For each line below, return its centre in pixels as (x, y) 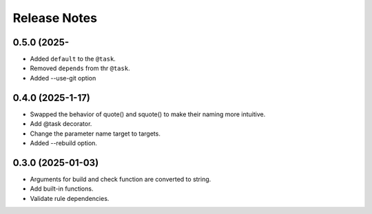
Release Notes (55, 18)
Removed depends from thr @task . (80, 68)
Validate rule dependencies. (70, 198)
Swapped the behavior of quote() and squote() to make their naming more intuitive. (148, 114)
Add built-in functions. (62, 189)
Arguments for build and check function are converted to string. (121, 179)
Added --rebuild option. (64, 143)
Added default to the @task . (73, 59)
